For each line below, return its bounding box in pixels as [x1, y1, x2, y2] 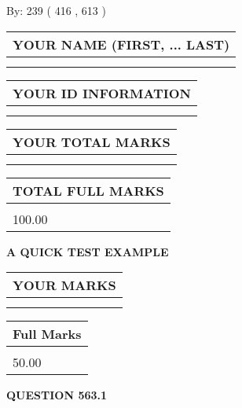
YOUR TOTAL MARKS [13, 132, 170, 151]
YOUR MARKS [13, 276, 116, 295]
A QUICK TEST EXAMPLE [6, 243, 169, 259]
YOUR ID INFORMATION [13, 83, 191, 102]
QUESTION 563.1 [6, 387, 108, 403]
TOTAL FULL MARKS [13, 181, 164, 200]
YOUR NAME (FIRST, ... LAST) [13, 35, 230, 53]
